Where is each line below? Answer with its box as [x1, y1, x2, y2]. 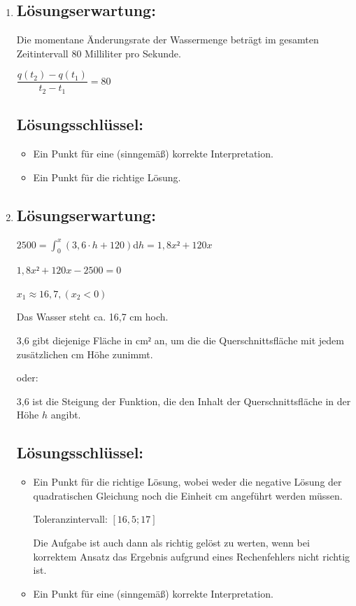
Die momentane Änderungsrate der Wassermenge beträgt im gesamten [16, 32, 319, 47]
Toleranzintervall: [33, 512, 108, 526]
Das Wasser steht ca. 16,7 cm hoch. [16, 309, 169, 324]
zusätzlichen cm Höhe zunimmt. [16, 346, 153, 361]
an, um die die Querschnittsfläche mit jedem [154, 333, 344, 348]
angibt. [50, 407, 81, 422]
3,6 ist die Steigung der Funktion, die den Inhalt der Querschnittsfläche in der [16, 393, 351, 408]
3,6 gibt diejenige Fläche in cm [16, 333, 148, 348]
